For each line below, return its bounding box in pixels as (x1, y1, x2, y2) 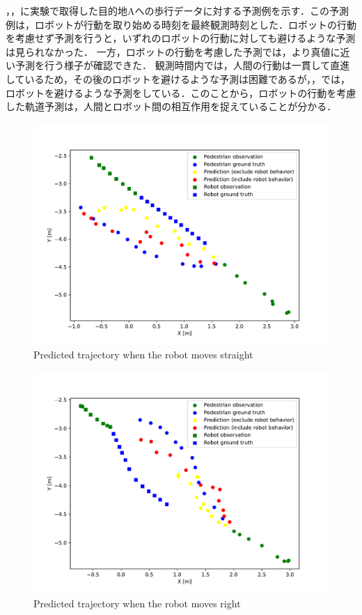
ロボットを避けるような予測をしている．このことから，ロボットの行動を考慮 (6, 85, 356, 100)
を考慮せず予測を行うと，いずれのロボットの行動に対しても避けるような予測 (6, 31, 356, 45)
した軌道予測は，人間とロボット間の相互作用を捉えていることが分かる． (6, 99, 337, 114)
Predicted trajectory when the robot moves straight (33, 347, 253, 362)
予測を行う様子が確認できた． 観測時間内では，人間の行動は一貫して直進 (15, 58, 350, 73)
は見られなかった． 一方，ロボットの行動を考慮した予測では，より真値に (6, 44, 340, 59)
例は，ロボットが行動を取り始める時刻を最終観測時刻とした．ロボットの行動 (6, 17, 356, 31)
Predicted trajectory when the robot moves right (33, 595, 241, 610)
